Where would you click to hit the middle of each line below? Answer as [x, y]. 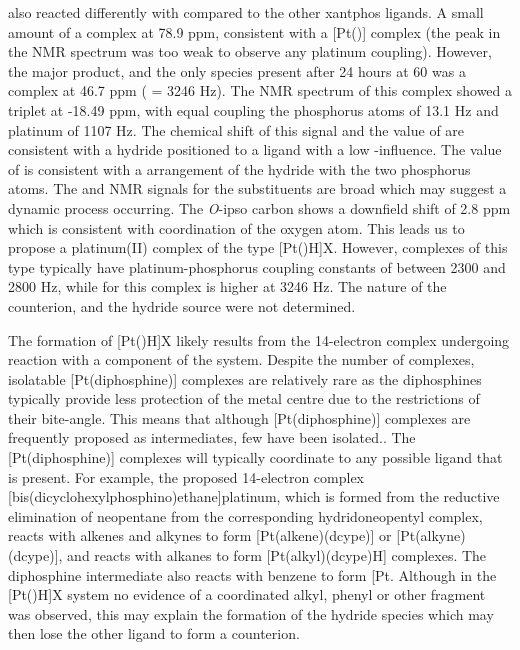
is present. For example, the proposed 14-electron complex [186, 476]
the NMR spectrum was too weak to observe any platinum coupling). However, [250, 51]
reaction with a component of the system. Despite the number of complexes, [241, 359]
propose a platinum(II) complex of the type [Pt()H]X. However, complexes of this [258, 247]
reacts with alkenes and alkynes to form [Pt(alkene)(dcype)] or [200, 535]
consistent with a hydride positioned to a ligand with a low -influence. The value [255, 149]
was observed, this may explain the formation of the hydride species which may [251, 613]
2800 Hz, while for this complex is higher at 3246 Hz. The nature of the [227, 286]
